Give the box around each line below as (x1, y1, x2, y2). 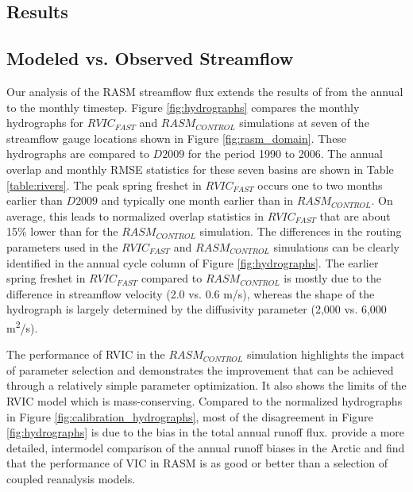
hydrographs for (6, 114, 84, 131)
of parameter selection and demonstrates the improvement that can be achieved (6, 361, 394, 378)
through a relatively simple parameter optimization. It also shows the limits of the (6, 377, 407, 394)
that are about (319, 207, 391, 224)
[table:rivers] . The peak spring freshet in (6, 176, 202, 193)
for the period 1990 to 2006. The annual (187, 145, 383, 162)
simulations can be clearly (273, 238, 399, 255)
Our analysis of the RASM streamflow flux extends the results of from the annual (6, 83, 403, 99)
